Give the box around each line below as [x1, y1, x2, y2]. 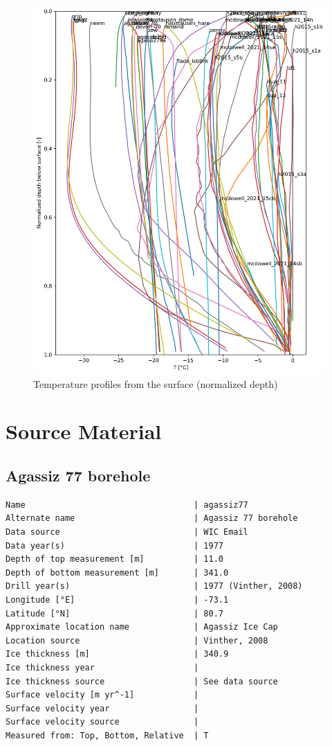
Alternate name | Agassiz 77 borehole [6, 513, 298, 524]
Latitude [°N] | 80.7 [6, 608, 223, 619]
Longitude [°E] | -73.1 [6, 595, 229, 605]
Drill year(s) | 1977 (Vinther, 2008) [6, 581, 303, 592]
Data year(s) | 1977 [6, 540, 223, 551]
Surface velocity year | [6, 703, 199, 713]
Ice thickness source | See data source [6, 676, 278, 686]
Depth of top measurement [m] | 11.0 [6, 554, 223, 565]
